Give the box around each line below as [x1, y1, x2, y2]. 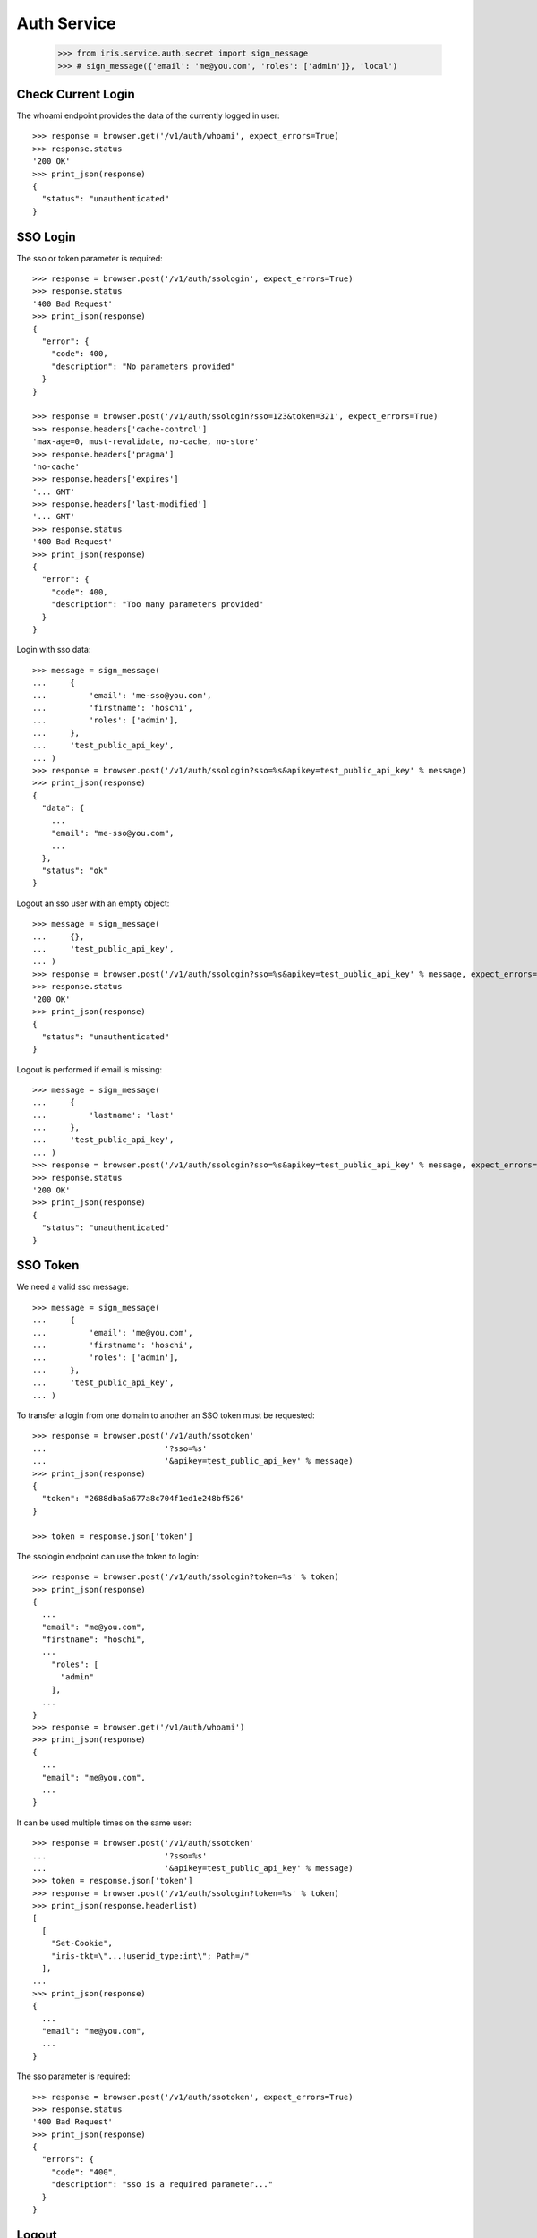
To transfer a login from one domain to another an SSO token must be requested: [16, 1410, 315, 1421]
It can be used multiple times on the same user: [16, 1817, 192, 1828]
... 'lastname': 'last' [32, 1110, 175, 1120]
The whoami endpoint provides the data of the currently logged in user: [16, 110, 281, 121]
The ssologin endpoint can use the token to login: [16, 1550, 200, 1561]
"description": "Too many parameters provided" [50, 600, 264, 610]
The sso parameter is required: [16, 2071, 131, 2081]
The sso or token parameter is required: [16, 252, 163, 263]
